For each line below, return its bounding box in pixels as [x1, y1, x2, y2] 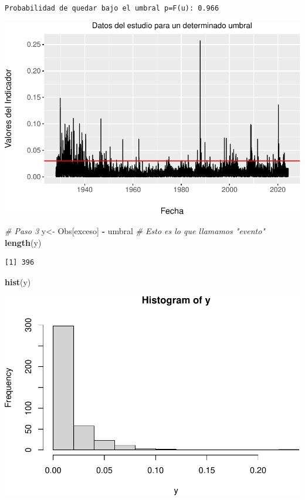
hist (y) [5, 276, 31, 288]
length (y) [5, 236, 42, 248]
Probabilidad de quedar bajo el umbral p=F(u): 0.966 [5, 4, 219, 12]
